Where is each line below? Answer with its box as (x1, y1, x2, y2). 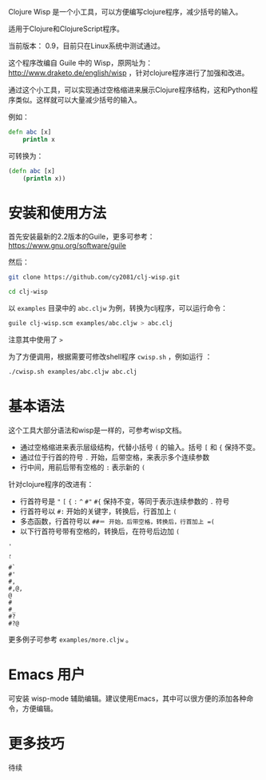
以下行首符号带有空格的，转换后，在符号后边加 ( (19, 526, 180, 536)
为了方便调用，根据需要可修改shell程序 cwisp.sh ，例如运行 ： (8, 352, 212, 362)
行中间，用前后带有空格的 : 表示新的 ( (19, 462, 145, 472)
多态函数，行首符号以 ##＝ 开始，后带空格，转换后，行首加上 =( (19, 516, 215, 526)
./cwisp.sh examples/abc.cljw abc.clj (8, 368, 137, 376)
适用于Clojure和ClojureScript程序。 (8, 24, 124, 34)
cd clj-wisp (8, 287, 48, 296)
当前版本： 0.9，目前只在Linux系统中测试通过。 (8, 41, 165, 50)
